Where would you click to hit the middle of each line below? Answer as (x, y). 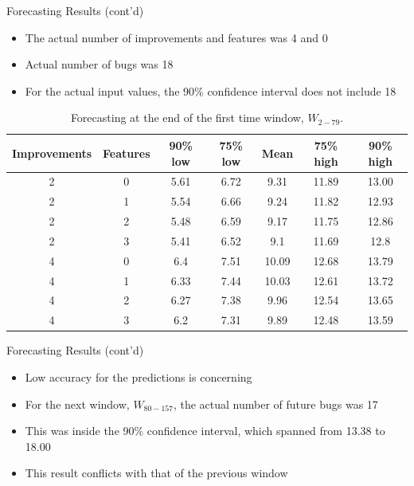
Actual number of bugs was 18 (99, 64)
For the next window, (77, 404)
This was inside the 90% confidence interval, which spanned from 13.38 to (205, 431)
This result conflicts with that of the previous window (156, 473)
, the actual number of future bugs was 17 (275, 404)
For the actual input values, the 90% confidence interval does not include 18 (211, 90)
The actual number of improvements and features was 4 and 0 (176, 37)
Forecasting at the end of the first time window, (187, 118)
